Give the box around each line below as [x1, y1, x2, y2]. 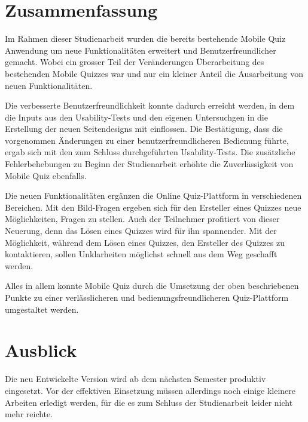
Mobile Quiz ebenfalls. [5, 169, 87, 181]
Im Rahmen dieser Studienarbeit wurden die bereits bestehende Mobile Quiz [5, 32, 286, 45]
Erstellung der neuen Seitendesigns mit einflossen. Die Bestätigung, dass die [5, 122, 283, 135]
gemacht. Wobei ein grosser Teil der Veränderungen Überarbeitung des [5, 56, 264, 68]
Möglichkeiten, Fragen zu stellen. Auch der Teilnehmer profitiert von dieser [5, 212, 280, 225]
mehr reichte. [5, 408, 53, 420]
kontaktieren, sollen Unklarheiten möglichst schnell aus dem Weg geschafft [5, 248, 277, 260]
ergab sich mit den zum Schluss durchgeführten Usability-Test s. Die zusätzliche [5, 146, 295, 158]
